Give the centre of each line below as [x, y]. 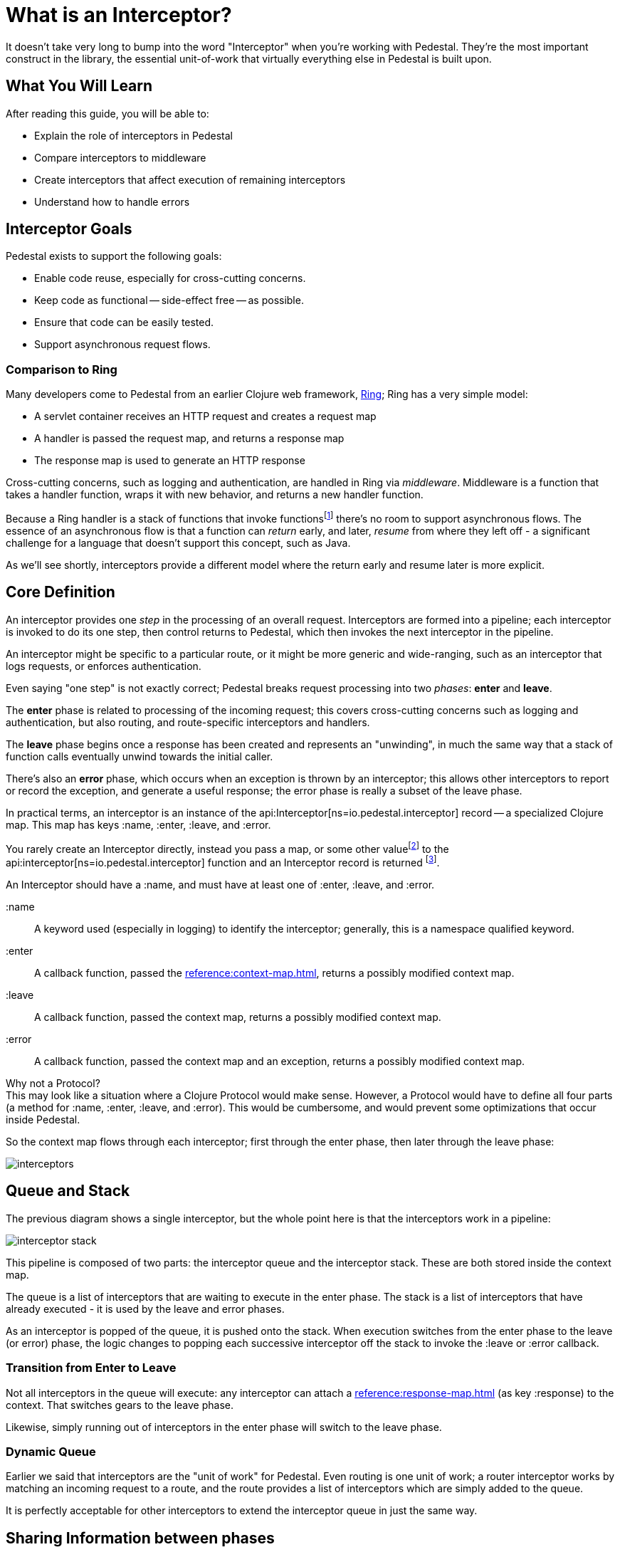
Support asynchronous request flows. [122, 345]
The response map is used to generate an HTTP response [170, 461]
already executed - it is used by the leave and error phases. [145, 1309]
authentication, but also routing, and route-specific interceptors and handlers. [188, 722]
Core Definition [61, 592]
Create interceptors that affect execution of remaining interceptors [190, 179]
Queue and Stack [68, 1191]
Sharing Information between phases [140, 1538]
